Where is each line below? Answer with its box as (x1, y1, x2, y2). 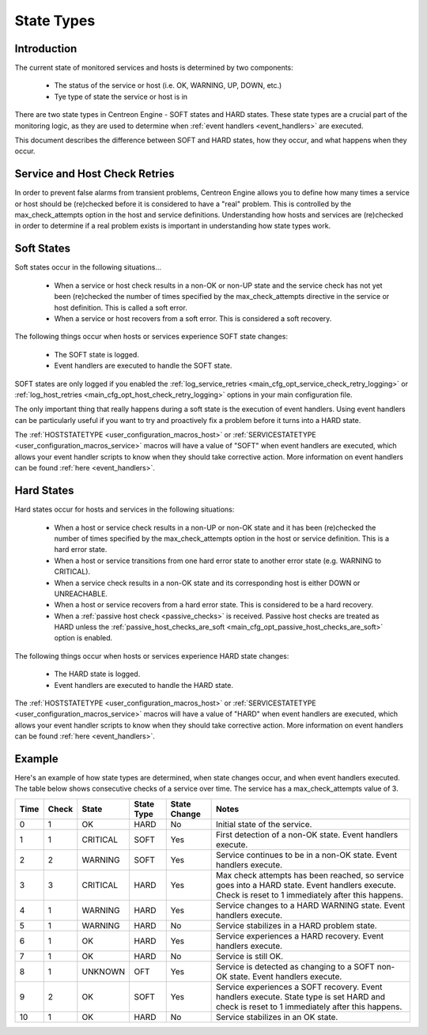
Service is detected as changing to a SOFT (215, 961, 376, 972)
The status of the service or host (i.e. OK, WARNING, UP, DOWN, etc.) (54, 81, 282, 90)
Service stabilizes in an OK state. (215, 1011, 338, 1022)
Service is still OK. (215, 950, 284, 961)
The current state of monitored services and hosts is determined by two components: (14, 63, 294, 73)
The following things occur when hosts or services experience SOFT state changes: (14, 332, 289, 342)
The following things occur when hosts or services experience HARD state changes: (14, 651, 289, 660)
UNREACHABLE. (54, 589, 108, 599)
